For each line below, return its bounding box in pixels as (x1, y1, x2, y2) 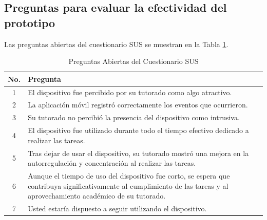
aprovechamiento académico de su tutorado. (28, 190, 166, 201)
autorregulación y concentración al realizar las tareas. (28, 158, 196, 168)
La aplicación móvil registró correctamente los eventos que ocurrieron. (28, 99, 248, 110)
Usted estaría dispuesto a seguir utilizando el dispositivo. (28, 203, 207, 214)
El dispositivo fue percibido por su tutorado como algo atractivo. (28, 86, 232, 97)
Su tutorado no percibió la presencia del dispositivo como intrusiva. (28, 112, 240, 123)
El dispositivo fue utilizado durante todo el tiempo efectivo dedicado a (28, 125, 249, 136)
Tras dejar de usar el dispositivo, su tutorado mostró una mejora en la (28, 147, 249, 158)
